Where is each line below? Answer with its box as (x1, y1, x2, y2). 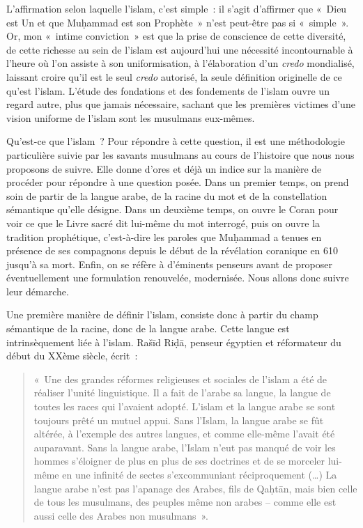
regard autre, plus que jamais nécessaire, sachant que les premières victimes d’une (6, 97, 355, 111)
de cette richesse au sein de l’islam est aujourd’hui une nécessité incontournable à (6, 42, 353, 56)
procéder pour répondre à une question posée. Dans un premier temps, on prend (6, 175, 349, 189)
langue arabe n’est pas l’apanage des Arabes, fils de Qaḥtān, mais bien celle (33, 481, 357, 495)
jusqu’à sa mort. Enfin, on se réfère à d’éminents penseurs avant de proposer (6, 256, 333, 271)
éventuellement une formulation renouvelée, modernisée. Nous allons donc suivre (6, 270, 349, 285)
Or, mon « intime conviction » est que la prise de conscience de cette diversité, (6, 29, 346, 43)
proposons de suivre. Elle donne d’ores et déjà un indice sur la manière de (6, 161, 322, 176)
